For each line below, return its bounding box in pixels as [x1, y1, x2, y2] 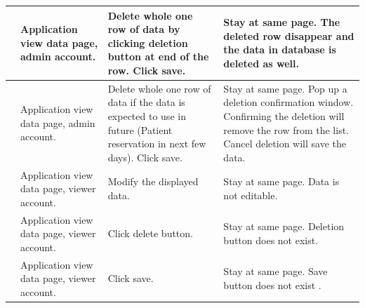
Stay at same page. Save [223, 264, 328, 279]
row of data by [107, 22, 180, 36]
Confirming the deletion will [223, 108, 345, 123]
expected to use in [107, 108, 186, 123]
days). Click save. [107, 149, 182, 164]
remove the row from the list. [223, 122, 350, 137]
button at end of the [107, 49, 209, 64]
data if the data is [107, 95, 185, 109]
